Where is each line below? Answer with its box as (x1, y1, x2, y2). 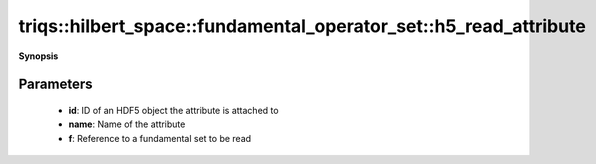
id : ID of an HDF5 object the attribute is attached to (68, 104, 279, 116)
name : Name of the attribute (68, 118, 186, 130)
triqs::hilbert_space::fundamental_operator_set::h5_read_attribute (18, 15, 587, 37)
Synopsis (18, 50, 59, 62)
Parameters (18, 76, 93, 93)
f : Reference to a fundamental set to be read (68, 132, 252, 144)
